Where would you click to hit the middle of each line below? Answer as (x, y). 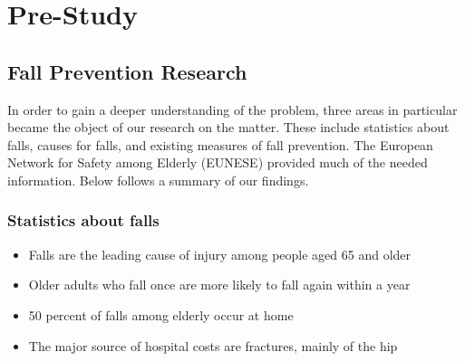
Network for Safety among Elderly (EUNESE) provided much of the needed (218, 162)
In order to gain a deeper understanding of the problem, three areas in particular (232, 109)
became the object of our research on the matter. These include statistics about (228, 127)
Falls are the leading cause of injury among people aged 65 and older (220, 254)
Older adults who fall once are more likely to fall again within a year (219, 285)
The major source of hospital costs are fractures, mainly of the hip (213, 345)
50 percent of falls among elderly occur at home (161, 314)
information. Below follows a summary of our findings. (158, 180)
